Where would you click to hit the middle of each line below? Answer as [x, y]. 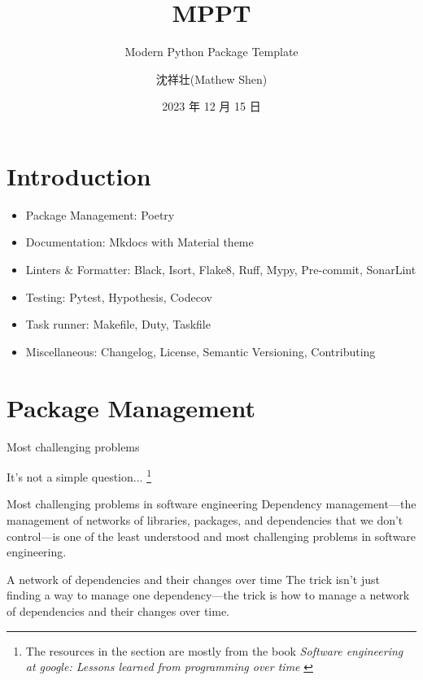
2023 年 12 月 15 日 [211, 106]
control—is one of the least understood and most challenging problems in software [211, 536]
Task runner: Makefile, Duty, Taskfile [118, 324]
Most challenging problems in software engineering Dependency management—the [211, 504]
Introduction [79, 175]
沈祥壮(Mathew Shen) [211, 78]
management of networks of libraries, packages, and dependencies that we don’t [205, 519]
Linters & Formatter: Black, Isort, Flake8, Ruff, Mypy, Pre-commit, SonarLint [221, 270]
